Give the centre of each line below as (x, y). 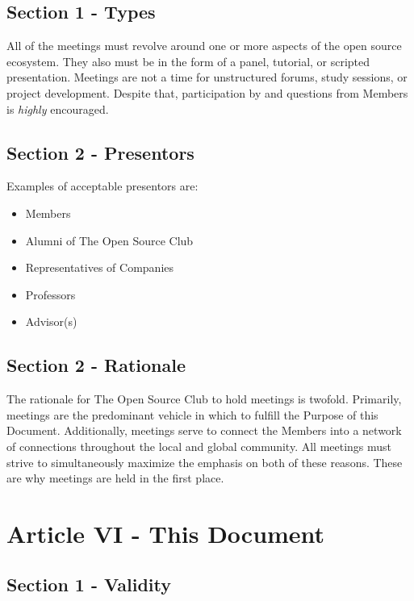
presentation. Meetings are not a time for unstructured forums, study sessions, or (207, 77)
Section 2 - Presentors (100, 152)
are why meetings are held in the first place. (115, 478)
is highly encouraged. (58, 109)
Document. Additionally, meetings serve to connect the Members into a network (204, 430)
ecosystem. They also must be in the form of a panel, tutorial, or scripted (188, 61)
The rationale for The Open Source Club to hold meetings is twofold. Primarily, (204, 399)
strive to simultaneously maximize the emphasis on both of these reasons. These (205, 462)
